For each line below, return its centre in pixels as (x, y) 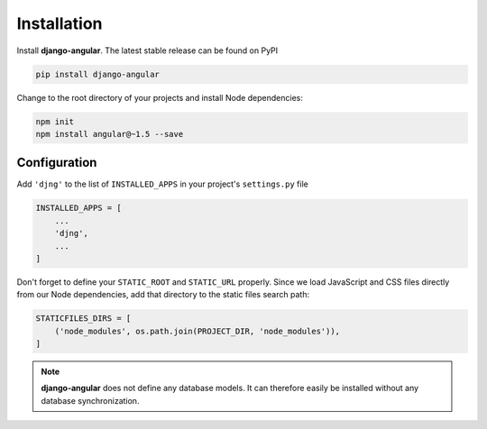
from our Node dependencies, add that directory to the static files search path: (163, 295)
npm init (55, 121)
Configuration (57, 163)
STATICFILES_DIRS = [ (83, 319)
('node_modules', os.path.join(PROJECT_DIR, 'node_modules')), (198, 331)
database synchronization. (90, 400)
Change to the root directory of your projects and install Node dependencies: (160, 97)
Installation (60, 23)
